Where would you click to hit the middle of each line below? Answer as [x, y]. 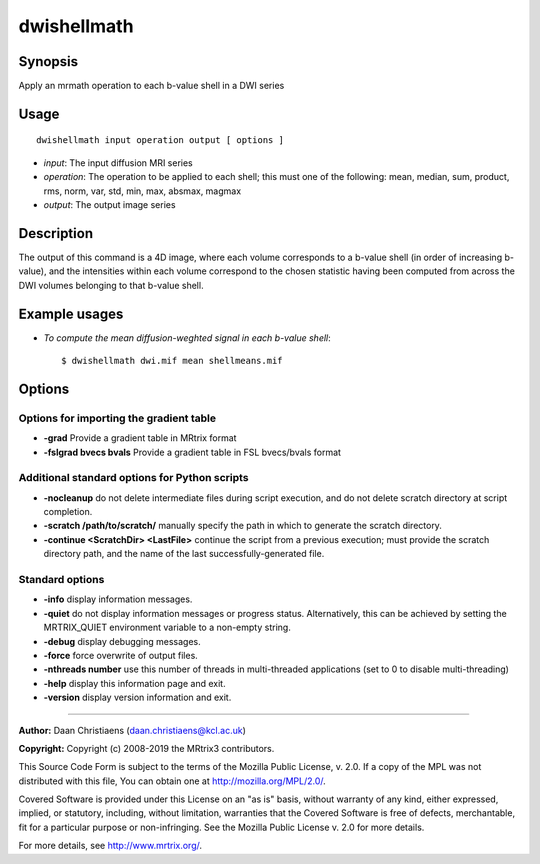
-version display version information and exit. [137, 697]
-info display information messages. [118, 599]
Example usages [71, 313]
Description [56, 233]
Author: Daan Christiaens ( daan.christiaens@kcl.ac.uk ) [132, 730]
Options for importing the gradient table [117, 418]
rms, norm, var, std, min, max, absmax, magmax [142, 191]
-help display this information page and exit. [134, 683]
